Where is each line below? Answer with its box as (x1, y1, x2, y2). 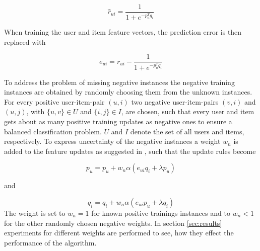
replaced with (4, 36, 46, 47)
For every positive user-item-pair (4, 96, 105, 107)
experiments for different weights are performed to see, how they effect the (4, 227, 234, 238)
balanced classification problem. (4, 126, 102, 136)
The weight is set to (4, 207, 66, 218)
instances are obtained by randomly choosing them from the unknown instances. (4, 87, 252, 97)
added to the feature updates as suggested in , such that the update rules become (4, 145, 256, 156)
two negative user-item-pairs (131, 96, 219, 107)
